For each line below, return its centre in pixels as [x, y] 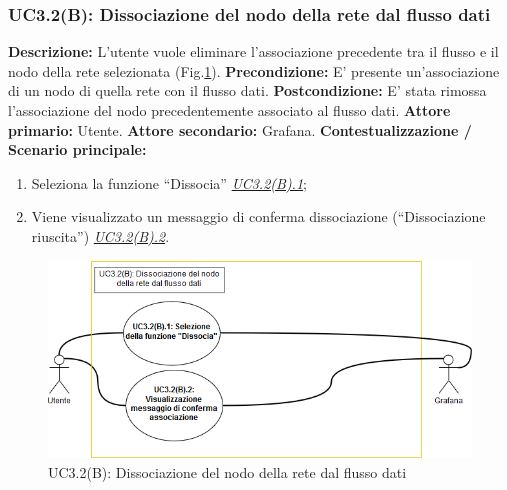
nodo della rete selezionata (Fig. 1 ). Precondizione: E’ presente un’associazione [254, 70]
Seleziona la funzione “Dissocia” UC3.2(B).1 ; [169, 182]
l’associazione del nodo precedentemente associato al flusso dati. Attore [229, 110]
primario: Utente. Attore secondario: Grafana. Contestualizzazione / [240, 129]
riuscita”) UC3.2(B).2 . [100, 235]
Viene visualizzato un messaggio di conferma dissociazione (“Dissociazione [258, 216]
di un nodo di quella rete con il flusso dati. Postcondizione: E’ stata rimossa [247, 90]
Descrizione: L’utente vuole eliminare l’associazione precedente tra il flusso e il [253, 51]
